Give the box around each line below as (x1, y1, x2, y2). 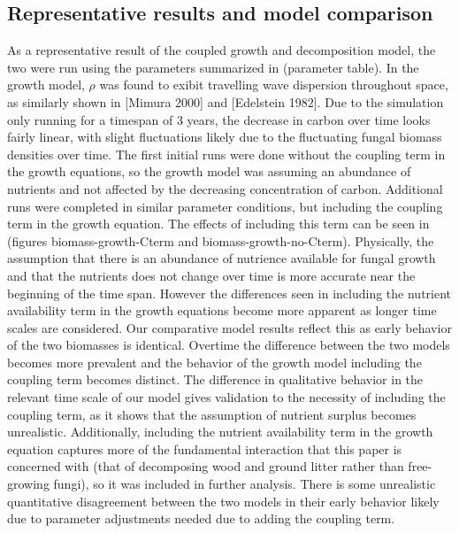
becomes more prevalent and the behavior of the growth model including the (7, 352, 422, 371)
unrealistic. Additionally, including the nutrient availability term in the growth (7, 422, 433, 441)
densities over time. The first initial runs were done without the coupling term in (7, 144, 446, 163)
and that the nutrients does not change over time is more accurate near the (7, 266, 416, 284)
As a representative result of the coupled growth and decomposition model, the (7, 41, 436, 59)
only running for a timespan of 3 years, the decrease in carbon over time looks (7, 110, 431, 128)
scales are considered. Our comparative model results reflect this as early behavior (7, 318, 452, 336)
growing (7, 475, 50, 493)
